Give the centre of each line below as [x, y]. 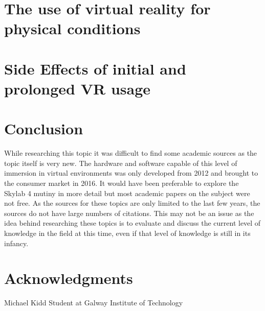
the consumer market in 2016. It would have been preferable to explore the [122, 183]
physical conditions [72, 28]
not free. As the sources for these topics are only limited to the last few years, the [132, 203]
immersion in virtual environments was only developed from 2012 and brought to [131, 173]
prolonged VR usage [77, 88]
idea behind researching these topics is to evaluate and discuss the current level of [132, 223]
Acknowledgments [69, 278]
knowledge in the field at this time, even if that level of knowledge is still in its [127, 233]
